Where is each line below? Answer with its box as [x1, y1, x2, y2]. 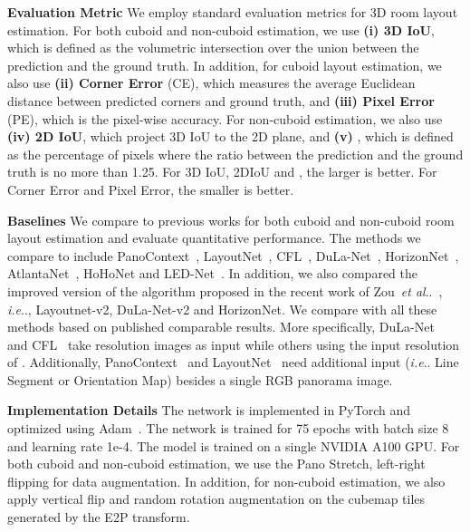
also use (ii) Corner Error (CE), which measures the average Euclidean [7, 73, 416, 92]
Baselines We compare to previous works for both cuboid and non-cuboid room [7, 210, 455, 229]
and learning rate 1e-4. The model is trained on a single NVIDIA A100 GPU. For [7, 436, 460, 455]
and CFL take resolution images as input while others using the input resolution [7, 334, 460, 353]
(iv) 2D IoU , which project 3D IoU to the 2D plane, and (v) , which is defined [7, 127, 454, 146]
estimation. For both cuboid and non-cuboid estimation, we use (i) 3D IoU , [7, 20, 435, 39]
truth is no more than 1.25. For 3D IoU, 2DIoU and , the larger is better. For [7, 162, 437, 181]
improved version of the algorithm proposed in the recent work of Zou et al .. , [7, 281, 443, 300]
